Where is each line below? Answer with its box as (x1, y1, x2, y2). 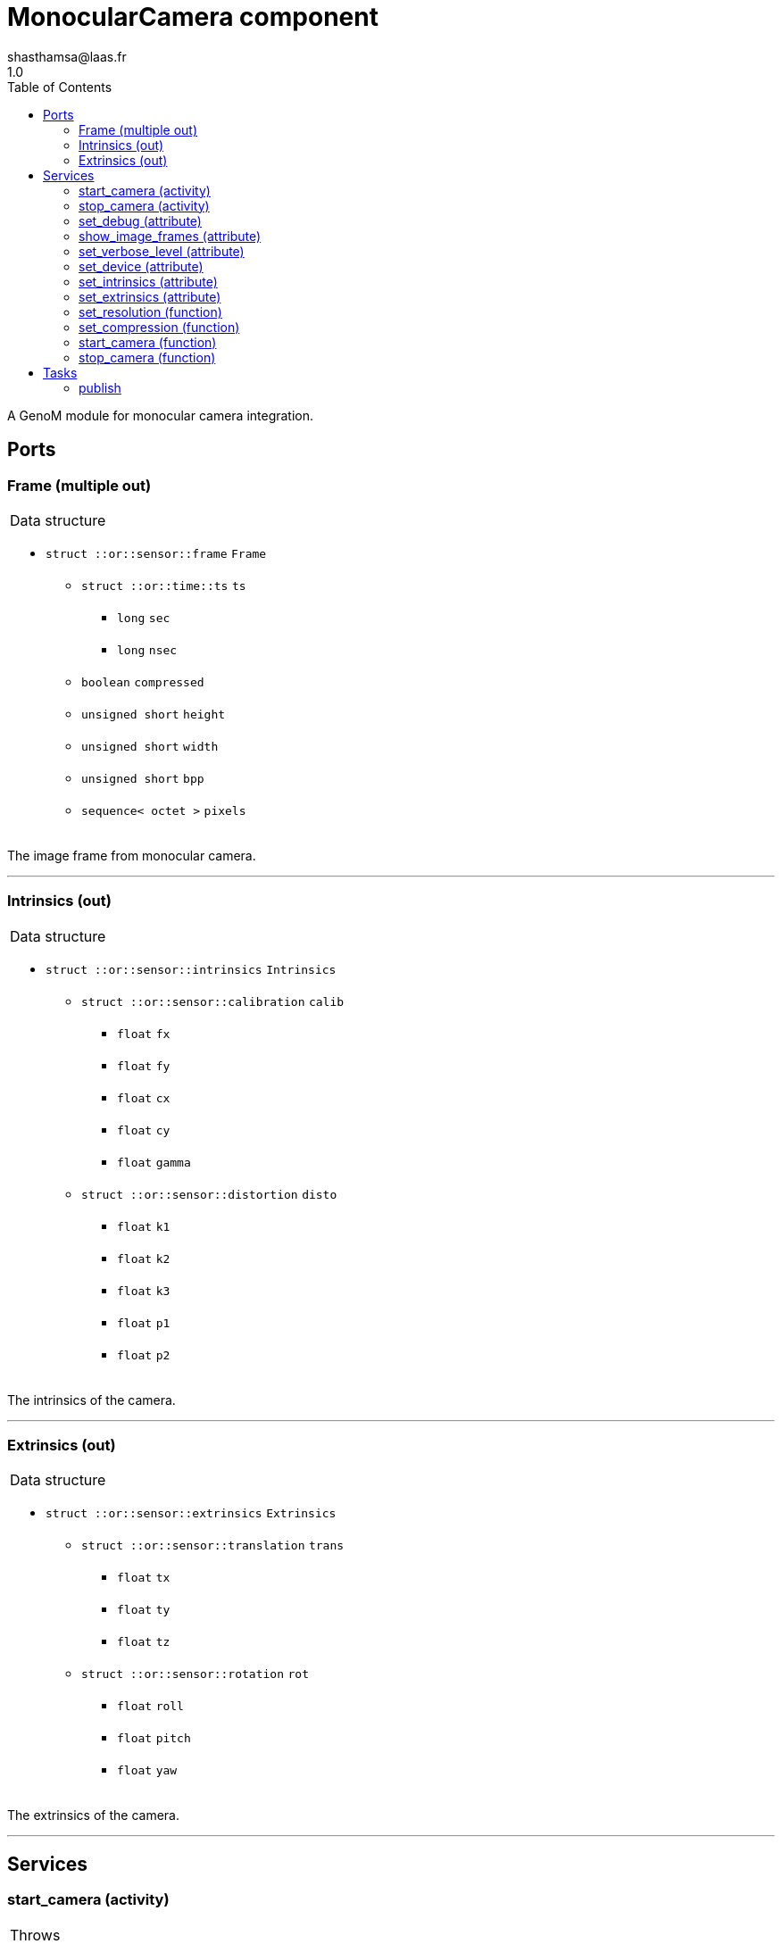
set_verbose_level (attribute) (79, 243, 245, 259)
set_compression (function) (79, 319, 240, 335)
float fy (117, 1059, 171, 1073)
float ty (117, 1603, 171, 1617)
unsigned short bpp (81, 771, 204, 785)
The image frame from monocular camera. (7, 847, 256, 863)
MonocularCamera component (7, 2, 379, 32)
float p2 (117, 1348, 171, 1362)
